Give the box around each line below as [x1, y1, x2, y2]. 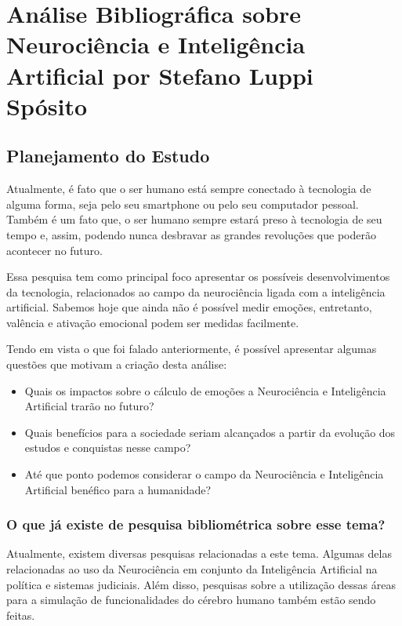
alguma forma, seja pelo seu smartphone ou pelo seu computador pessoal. [6, 195, 359, 212]
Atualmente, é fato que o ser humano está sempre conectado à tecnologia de [6, 180, 371, 197]
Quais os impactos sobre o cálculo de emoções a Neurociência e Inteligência [24, 382, 386, 399]
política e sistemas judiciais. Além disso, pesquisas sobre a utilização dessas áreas [6, 576, 396, 592]
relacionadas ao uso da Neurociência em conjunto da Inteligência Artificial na [6, 561, 378, 577]
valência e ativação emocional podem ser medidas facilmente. [6, 314, 299, 330]
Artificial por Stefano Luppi [6, 59, 313, 91]
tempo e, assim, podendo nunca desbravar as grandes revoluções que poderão [6, 226, 376, 242]
